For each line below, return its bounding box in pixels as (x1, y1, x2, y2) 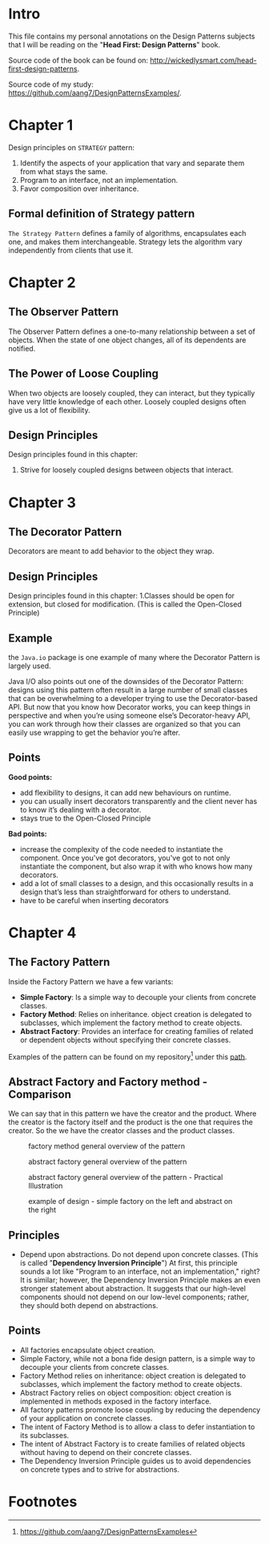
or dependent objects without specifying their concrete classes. (19, 1035, 231, 1044)
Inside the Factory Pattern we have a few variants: (8, 976, 174, 987)
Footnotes (8, 1493, 78, 1511)
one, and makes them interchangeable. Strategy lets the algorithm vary (8, 237, 243, 246)
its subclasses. (19, 1430, 70, 1440)
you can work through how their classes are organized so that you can (8, 719, 241, 728)
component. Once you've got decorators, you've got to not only (19, 853, 231, 862)
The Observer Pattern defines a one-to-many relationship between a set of (8, 326, 256, 336)
